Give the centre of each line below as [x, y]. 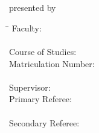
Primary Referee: [40, 99]
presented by [33, 8]
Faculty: [27, 28]
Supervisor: [30, 87]
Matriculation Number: [52, 63]
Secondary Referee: [44, 122]
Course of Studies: [43, 51]
